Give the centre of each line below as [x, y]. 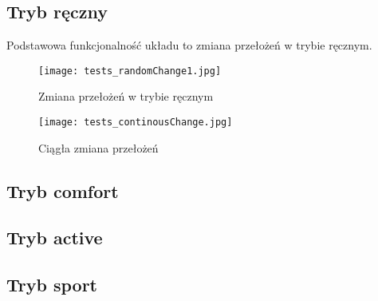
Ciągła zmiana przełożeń [98, 147]
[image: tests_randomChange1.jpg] [130, 71]
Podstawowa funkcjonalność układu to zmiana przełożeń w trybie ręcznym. [189, 45]
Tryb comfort [63, 190]
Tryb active [55, 238]
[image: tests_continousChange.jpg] [136, 123]
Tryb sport [52, 285]
